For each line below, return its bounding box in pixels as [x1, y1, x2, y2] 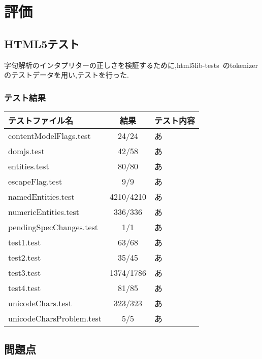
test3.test [8, 267, 41, 279]
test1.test [8, 236, 41, 248]
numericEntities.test [8, 206, 80, 218]
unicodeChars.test [8, 297, 72, 309]
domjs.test [8, 145, 45, 157]
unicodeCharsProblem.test [8, 312, 102, 325]
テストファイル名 [8, 114, 74, 126]
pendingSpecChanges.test [8, 221, 99, 233]
